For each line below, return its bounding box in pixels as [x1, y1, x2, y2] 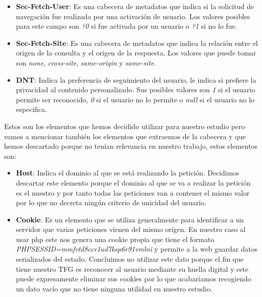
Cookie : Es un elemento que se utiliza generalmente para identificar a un [16, 214, 244, 224]
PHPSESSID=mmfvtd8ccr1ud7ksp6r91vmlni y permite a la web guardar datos [16, 244, 258, 254]
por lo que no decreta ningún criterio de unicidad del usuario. [16, 197, 206, 208]
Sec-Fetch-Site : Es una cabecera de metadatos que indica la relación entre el [16, 37, 258, 48]
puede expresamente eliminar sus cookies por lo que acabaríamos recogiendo [16, 273, 251, 284]
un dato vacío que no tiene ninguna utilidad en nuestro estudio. [16, 283, 213, 293]
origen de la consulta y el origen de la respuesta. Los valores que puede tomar [16, 47, 256, 58]
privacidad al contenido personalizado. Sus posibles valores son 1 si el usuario [16, 84, 255, 95]
